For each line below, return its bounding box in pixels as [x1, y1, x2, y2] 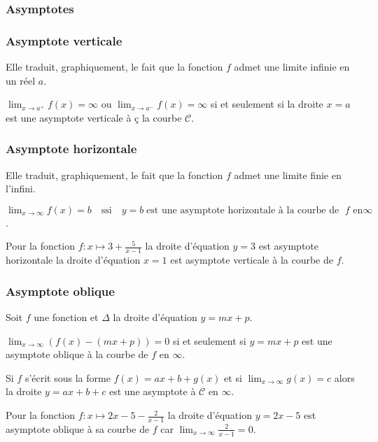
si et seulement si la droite [210, 97, 323, 111]
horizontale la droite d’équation [6, 252, 141, 267]
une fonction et [34, 310, 99, 325]
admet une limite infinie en [234, 59, 350, 74]
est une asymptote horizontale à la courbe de [146, 205, 339, 215]
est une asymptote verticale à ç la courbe [6, 110, 182, 124]
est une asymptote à [108, 384, 196, 399]
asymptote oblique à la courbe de [6, 347, 148, 362]
